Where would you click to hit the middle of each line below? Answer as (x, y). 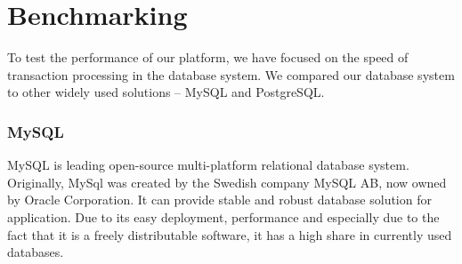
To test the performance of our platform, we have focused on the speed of (208, 57)
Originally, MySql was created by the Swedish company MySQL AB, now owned (227, 182)
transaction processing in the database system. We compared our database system (231, 74)
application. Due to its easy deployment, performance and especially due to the (223, 216)
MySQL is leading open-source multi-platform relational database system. (208, 165)
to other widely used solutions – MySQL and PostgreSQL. (166, 92)
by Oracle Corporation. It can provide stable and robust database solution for (219, 200)
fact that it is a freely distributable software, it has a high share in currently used (230, 234)
